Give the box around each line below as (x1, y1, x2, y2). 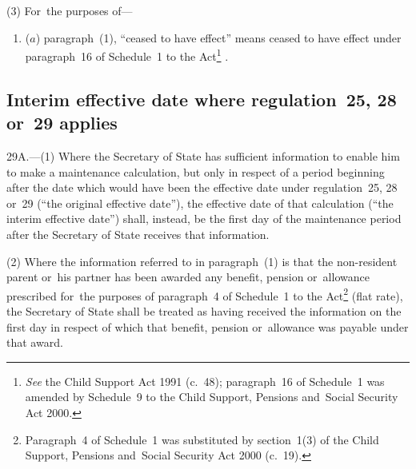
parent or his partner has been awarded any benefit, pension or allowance (6, 268, 370, 285)
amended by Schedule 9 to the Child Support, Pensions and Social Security (25, 388, 398, 405)
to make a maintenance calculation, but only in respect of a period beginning (6, 163, 385, 180)
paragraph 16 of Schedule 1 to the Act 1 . (25, 46, 229, 64)
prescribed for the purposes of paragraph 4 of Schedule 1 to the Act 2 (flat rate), (6, 284, 403, 304)
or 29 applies (6, 110, 118, 135)
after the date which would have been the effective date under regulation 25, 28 (6, 179, 398, 196)
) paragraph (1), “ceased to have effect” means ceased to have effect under (35, 29, 402, 46)
